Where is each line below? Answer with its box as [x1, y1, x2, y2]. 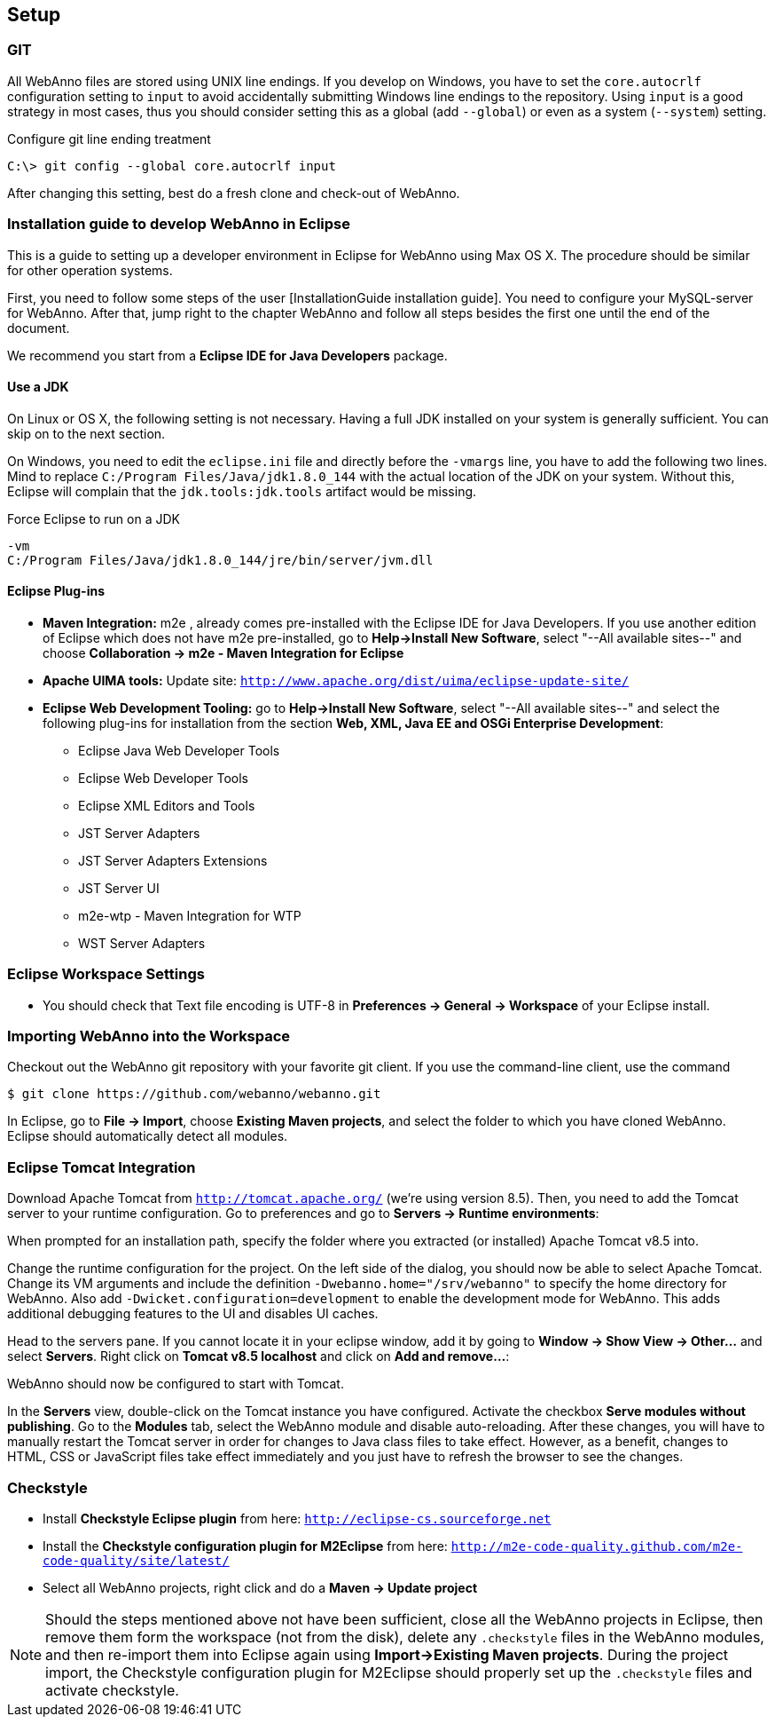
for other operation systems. [7, 262, 173, 278]
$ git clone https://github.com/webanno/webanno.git [7, 1087, 381, 1102]
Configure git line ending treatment [7, 130, 211, 146]
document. [7, 320, 70, 336]
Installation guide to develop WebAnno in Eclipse [7, 215, 350, 233]
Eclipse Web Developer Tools [78, 770, 249, 786]
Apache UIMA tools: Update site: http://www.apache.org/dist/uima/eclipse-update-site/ [43, 672, 630, 688]
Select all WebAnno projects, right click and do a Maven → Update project [43, 1579, 478, 1595]
